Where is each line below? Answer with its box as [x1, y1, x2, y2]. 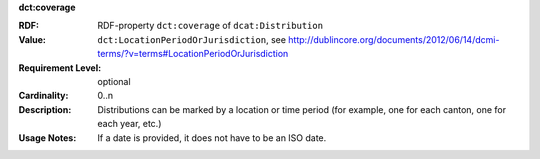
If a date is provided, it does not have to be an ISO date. [97, 131, 327, 144]
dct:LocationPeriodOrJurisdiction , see [97, 33, 287, 45]
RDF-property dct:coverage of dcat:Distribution [97, 20, 324, 32]
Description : [18, 103, 72, 115]
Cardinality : [18, 90, 69, 102]
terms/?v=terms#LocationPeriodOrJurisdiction [97, 48, 289, 60]
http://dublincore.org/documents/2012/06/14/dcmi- [288, 33, 500, 45]
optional [97, 75, 131, 87]
